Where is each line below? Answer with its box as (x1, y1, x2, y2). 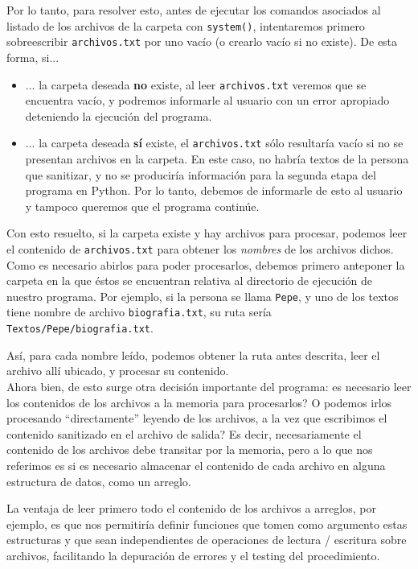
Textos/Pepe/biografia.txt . (6, 320, 154, 336)
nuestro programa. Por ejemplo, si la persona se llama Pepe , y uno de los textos (6, 287, 399, 304)
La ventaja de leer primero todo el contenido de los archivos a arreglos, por (6, 500, 376, 517)
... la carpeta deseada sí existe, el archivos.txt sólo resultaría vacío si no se (25, 134, 404, 151)
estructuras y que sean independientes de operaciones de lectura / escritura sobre (6, 531, 407, 548)
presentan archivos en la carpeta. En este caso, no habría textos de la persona (25, 150, 409, 167)
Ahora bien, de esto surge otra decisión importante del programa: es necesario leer (6, 377, 412, 394)
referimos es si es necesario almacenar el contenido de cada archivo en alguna (6, 456, 386, 473)
